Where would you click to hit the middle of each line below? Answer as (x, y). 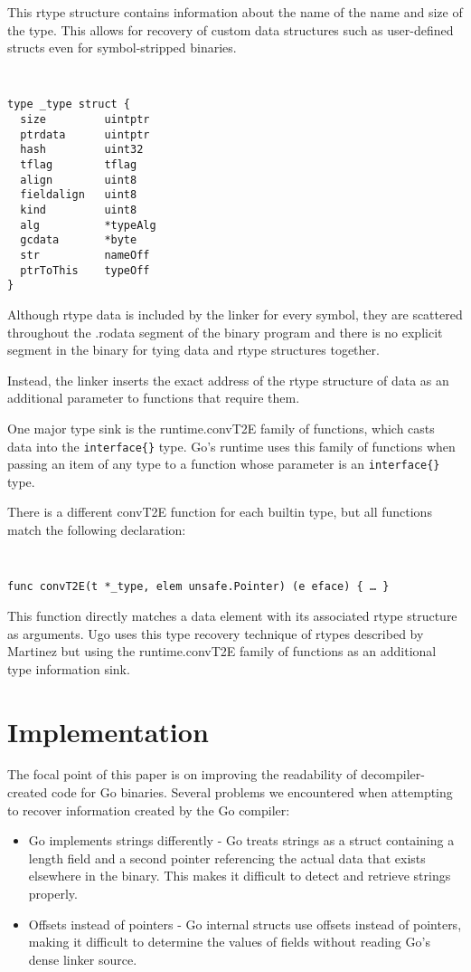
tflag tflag (79, 165)
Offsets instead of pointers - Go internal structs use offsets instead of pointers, (245, 924)
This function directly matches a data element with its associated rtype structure (232, 615)
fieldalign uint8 (79, 195)
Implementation (108, 731)
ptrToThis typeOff (85, 270)
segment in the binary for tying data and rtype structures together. (193, 350)
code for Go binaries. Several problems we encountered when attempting (252, 792)
